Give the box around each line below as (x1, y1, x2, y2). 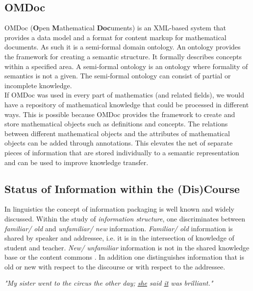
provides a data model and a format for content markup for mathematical (4, 32, 227, 42)
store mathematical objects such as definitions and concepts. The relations (4, 119, 228, 129)
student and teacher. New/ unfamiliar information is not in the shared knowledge (4, 242, 250, 252)
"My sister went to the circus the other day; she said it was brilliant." (4, 278, 213, 288)
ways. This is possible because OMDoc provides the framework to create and (4, 109, 235, 119)
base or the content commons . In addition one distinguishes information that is (4, 252, 245, 262)
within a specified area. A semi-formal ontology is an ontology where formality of (4, 61, 248, 71)
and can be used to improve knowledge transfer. (4, 157, 149, 167)
